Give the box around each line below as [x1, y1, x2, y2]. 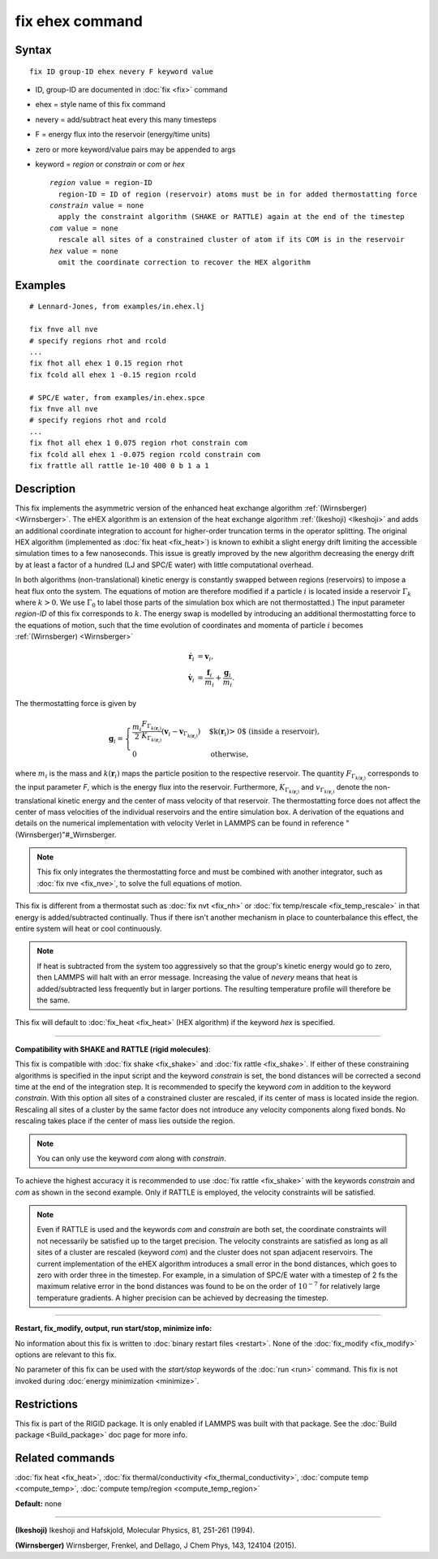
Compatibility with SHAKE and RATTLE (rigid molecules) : [15, 1044, 211, 1054]
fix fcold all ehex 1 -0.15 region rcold [29, 370, 196, 379]
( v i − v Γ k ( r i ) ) [161, 726, 201, 740]
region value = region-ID [49, 179, 153, 187]
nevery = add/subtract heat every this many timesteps [35, 114, 217, 124]
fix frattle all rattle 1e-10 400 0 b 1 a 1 [29, 461, 210, 470]
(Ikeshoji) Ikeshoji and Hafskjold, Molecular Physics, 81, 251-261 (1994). [15, 1526, 255, 1535]
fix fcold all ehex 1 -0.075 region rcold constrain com [29, 450, 261, 459]
